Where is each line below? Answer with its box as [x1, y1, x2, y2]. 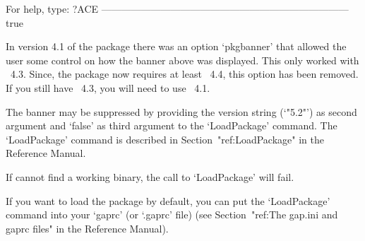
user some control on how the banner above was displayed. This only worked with [6, 52, 359, 67]
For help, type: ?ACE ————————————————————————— [6, 1, 349, 16]
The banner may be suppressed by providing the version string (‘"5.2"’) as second [6, 104, 357, 119]
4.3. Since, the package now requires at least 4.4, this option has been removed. [10, 66, 359, 81]
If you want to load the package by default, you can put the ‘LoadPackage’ [6, 193, 330, 208]
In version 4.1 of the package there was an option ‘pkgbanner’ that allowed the [6, 39, 347, 54]
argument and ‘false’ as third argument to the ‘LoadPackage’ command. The [6, 118, 337, 133]
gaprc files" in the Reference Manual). [6, 221, 169, 235]
